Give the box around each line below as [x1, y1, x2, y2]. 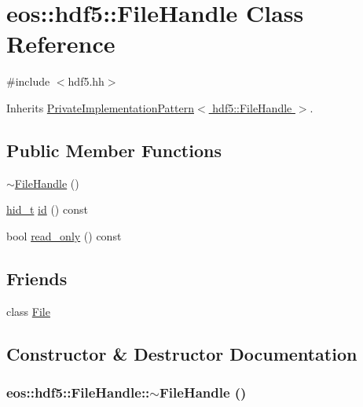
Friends [6, 266, 68, 290]
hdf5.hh [68, 73, 104, 90]
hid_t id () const [6, 201, 88, 218]
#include [6, 73, 50, 90]
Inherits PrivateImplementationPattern [6, 99, 194, 115]
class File [6, 302, 50, 319]
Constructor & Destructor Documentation [6, 341, 357, 365]
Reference [6, 27, 115, 60]
